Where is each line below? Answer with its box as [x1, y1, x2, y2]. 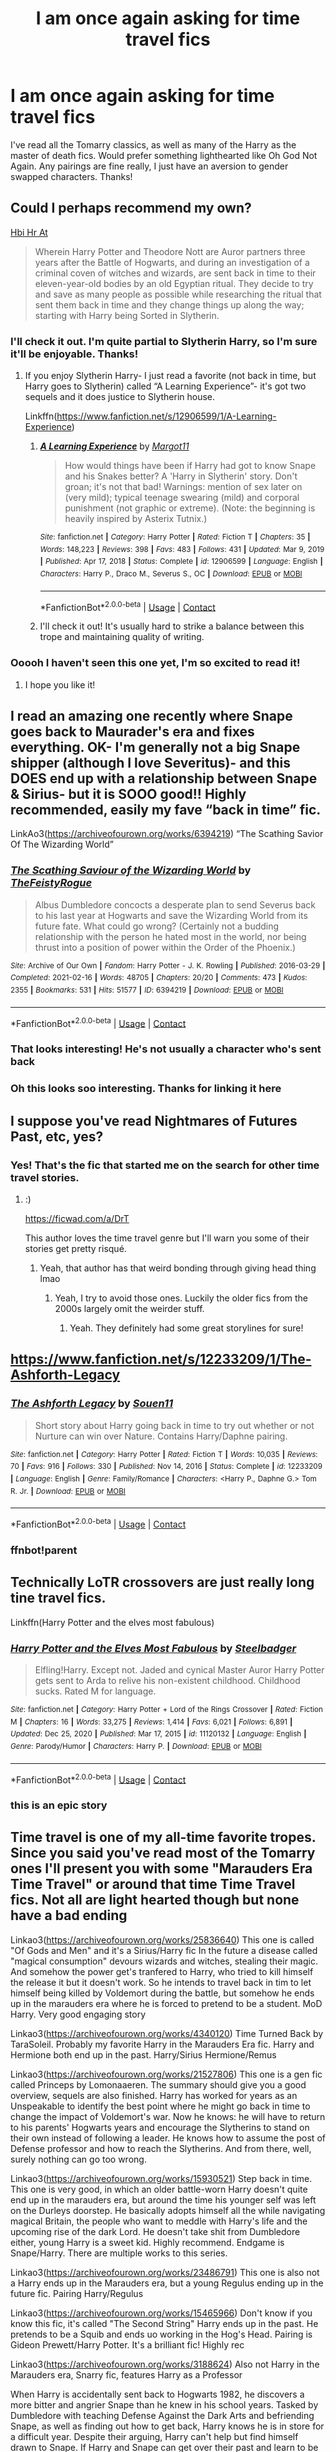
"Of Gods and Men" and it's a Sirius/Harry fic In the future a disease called [10, 1944, 318, 1956]
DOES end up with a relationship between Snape [10, 770, 318, 787]
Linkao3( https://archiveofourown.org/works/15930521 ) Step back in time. [10, 2172, 313, 2184]
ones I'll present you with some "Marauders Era [10, 1860, 313, 1877]
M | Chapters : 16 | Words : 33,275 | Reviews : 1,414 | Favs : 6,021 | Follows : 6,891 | [10, 1717, 293, 1727]
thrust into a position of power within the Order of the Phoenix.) [34, 941, 297, 953]
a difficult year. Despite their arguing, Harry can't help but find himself [10, 2430, 299, 2442]
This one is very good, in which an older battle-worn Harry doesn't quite [10, 2183, 308, 2195]
